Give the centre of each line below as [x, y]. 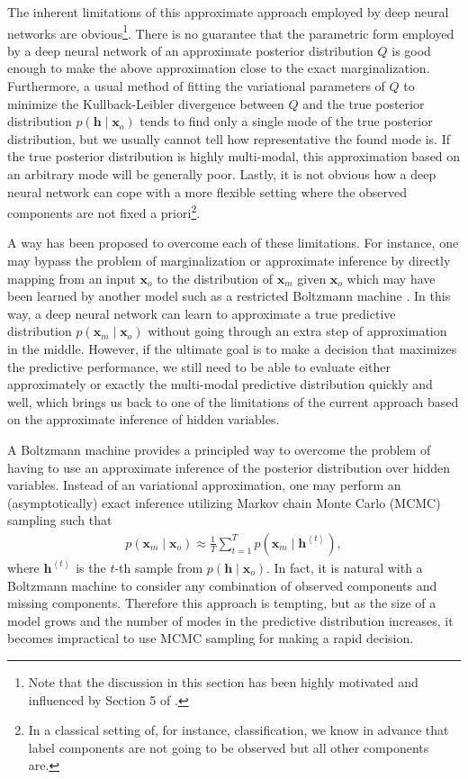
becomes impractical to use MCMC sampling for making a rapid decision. [211, 638]
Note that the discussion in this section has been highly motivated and [223, 681]
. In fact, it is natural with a [345, 567]
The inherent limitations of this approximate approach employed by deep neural [228, 12]
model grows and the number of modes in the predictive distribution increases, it [230, 620]
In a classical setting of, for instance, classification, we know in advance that [238, 730]
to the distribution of [215, 278]
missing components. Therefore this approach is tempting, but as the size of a [222, 603]
